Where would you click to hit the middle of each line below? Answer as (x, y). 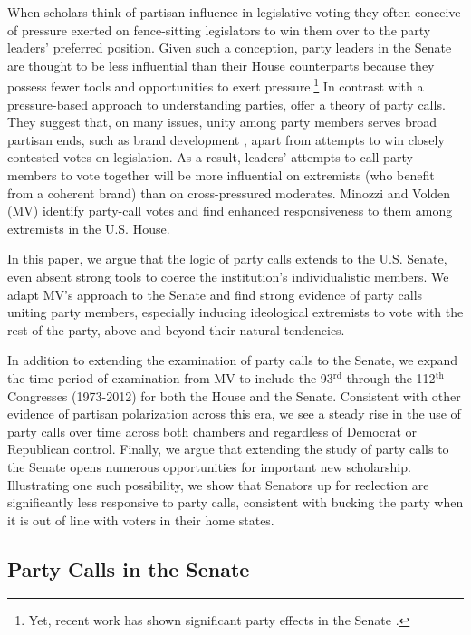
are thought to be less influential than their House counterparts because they (221, 65)
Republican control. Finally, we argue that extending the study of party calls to (228, 449)
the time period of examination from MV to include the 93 (170, 377)
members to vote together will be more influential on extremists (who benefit (221, 175)
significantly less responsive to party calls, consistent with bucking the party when (235, 502)
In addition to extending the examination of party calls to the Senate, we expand (233, 360)
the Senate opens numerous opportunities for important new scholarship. (209, 466)
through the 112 (391, 377)
